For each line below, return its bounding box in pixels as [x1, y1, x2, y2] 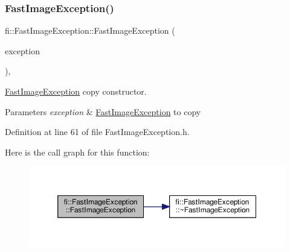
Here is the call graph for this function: [5, 145, 150, 158]
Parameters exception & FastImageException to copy [5, 105, 201, 118]
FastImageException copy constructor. [5, 85, 147, 97]
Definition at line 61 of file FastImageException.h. [5, 125, 190, 138]
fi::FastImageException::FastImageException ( [5, 24, 175, 37]
